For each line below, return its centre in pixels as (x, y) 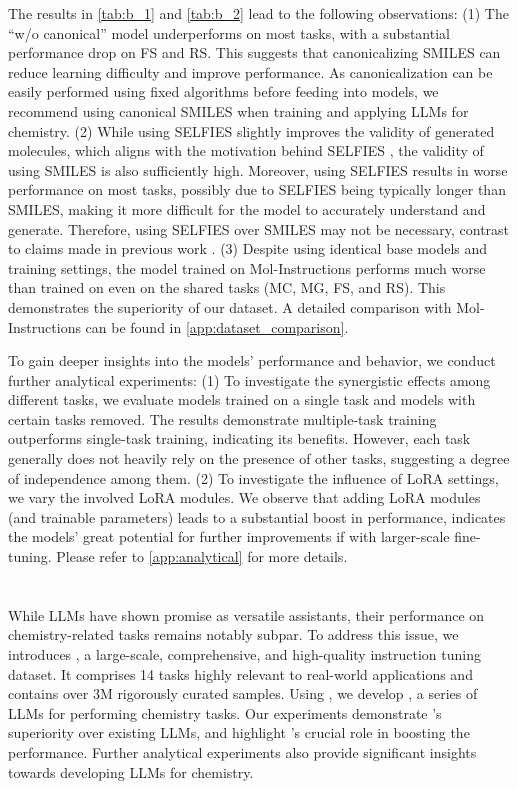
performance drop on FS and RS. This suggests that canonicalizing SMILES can (254, 52)
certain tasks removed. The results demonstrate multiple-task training (222, 418)
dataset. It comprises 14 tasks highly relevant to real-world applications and (240, 673)
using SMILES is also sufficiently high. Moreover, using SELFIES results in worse (258, 169)
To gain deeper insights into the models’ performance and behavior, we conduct (252, 360)
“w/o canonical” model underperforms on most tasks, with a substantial (229, 32)
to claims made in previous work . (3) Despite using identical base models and (248, 248)
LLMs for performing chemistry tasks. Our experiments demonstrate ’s (225, 712)
